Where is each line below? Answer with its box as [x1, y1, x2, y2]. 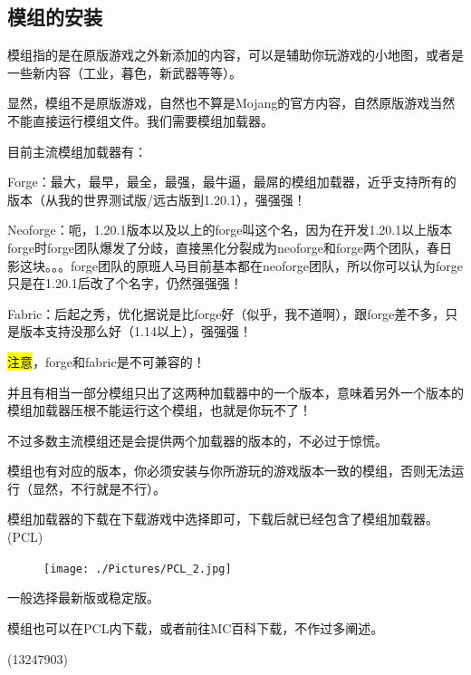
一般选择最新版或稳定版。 [7, 588, 159, 607]
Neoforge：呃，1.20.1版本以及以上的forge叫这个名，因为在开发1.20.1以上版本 [7, 220, 453, 239]
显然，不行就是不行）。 [32, 478, 166, 497]
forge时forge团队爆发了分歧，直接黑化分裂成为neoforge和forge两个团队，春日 [7, 237, 452, 256]
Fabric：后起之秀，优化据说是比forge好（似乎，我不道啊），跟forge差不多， [7, 304, 446, 323]
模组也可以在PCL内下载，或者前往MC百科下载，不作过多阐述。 [7, 618, 384, 637]
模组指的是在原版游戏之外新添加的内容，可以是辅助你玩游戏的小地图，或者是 [7, 45, 464, 64]
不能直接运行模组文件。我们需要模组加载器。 [7, 111, 274, 130]
